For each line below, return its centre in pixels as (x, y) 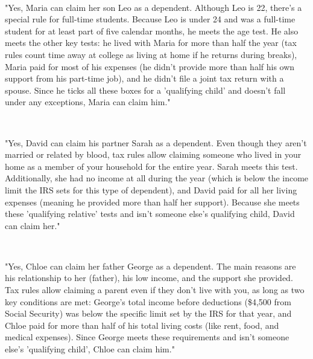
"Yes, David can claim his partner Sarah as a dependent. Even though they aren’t (156, 142)
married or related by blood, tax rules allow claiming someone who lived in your (153, 154)
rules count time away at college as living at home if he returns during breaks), (151, 54)
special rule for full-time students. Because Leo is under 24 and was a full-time (150, 19)
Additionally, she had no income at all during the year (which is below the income (157, 178)
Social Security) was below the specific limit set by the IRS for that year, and (148, 313)
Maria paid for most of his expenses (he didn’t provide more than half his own (150, 66)
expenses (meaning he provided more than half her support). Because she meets (152, 202)
